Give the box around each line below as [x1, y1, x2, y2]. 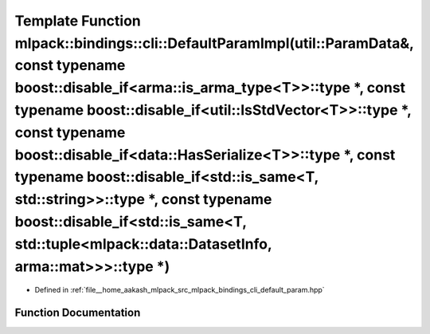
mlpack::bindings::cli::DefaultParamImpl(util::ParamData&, [14, 34, 414, 52]
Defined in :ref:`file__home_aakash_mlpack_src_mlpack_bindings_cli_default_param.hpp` [34, 285, 326, 295]
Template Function [14, 12, 141, 29]
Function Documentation [14, 306, 141, 320]
